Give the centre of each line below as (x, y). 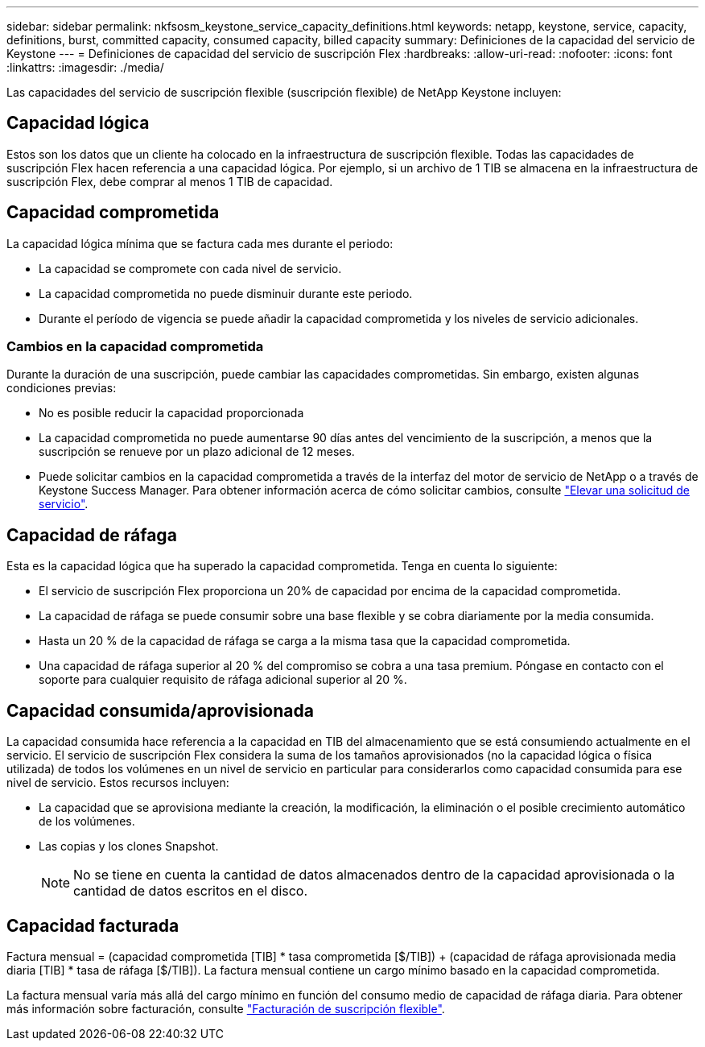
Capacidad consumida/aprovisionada (160, 710)
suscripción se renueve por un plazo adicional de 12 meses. (197, 452)
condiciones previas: (62, 388)
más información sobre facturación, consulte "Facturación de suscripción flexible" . (226, 1008)
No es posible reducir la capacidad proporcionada (171, 413)
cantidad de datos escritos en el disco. (191, 891)
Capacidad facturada (93, 925)
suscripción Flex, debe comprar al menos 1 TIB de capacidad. (170, 181)
